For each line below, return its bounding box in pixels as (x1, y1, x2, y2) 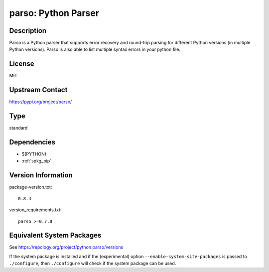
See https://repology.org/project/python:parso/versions (9, 244, 124, 250)
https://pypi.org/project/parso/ (9, 99, 72, 105)
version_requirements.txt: (9, 207, 62, 213)
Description (9, 26, 47, 35)
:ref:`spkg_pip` (21, 158, 52, 164)
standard (9, 125, 28, 131)
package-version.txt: (9, 184, 52, 190)
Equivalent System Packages (9, 231, 102, 240)
